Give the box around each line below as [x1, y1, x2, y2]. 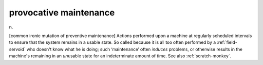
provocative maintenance [9, 7, 115, 18]
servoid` [9, 46, 26, 52]
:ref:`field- [217, 39, 237, 45]
